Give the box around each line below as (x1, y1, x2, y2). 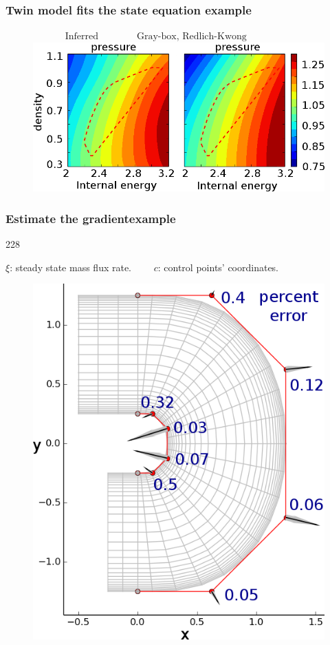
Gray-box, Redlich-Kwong (137, 32, 247, 42)
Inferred (65, 32, 98, 42)
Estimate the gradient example (5, 209, 176, 226)
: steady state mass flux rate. (10, 260, 132, 274)
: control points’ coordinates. (157, 260, 279, 274)
